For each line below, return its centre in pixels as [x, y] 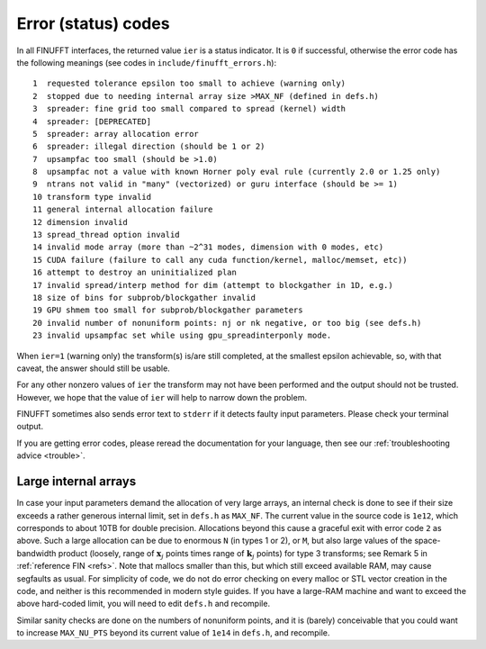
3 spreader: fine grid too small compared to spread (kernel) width [189, 109]
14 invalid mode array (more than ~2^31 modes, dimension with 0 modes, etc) [208, 247]
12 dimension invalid [80, 222]
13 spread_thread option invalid [106, 235]
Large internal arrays [76, 482]
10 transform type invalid [92, 197]
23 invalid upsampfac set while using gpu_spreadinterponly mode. [182, 336]
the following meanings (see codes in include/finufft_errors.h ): [147, 62]
